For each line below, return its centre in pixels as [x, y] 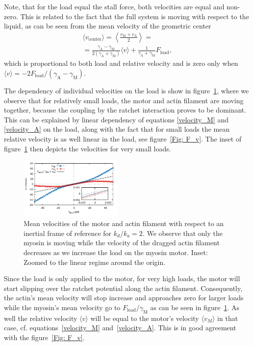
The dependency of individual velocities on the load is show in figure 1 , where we [126, 91]
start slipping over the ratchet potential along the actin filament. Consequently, [123, 288]
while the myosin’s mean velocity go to [62, 307]
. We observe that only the [182, 233]
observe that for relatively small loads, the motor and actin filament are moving [124, 100]
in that [228, 318]
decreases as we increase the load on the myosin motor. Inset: [116, 252]
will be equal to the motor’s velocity [145, 318]
